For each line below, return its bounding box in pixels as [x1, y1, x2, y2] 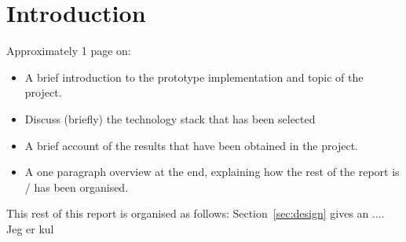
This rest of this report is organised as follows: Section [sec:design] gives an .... [6, 205, 385, 222]
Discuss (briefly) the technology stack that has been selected [24, 110, 316, 126]
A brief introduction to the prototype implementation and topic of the [24, 68, 364, 85]
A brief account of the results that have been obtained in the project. [24, 137, 358, 153]
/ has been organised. [24, 178, 129, 195]
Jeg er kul [6, 220, 54, 236]
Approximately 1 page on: [6, 42, 131, 59]
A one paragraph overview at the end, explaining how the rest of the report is [24, 163, 400, 180]
